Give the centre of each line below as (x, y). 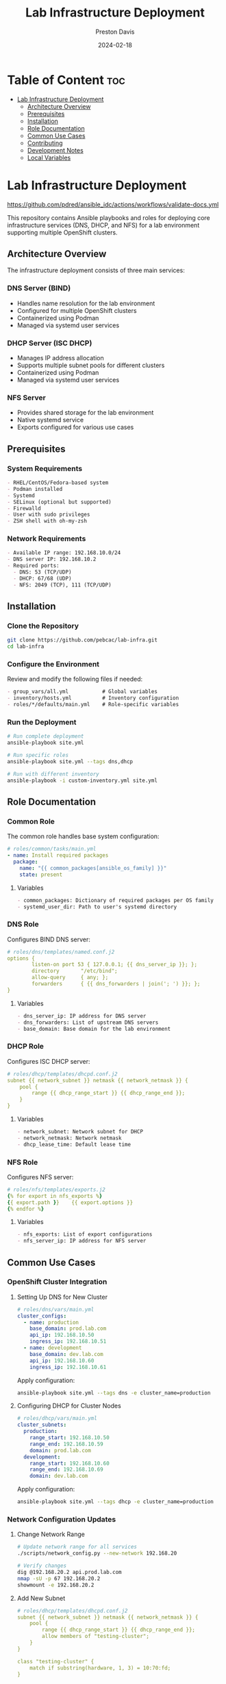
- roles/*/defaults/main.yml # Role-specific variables (93, 705)
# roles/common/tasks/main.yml (52, 849)
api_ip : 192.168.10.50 (62, 1335)
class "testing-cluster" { (55, 1661)
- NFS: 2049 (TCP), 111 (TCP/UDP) (62, 585)
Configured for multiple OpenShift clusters (77, 310)
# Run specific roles (38, 755)
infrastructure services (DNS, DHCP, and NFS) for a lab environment (103, 225)
